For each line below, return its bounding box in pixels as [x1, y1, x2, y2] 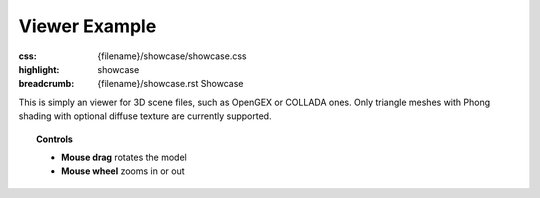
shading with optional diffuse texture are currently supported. [18, 110, 272, 122]
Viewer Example [18, 15, 157, 37]
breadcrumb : [18, 78, 75, 90]
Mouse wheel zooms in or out [61, 165, 185, 177]
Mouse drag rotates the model [61, 151, 187, 163]
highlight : [18, 63, 60, 75]
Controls [36, 133, 74, 145]
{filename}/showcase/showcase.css [97, 50, 247, 62]
